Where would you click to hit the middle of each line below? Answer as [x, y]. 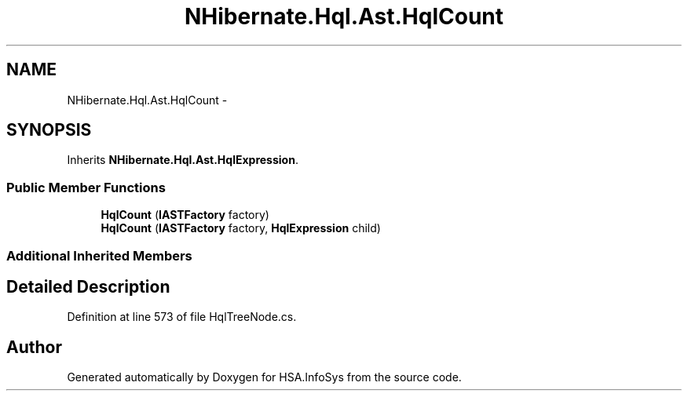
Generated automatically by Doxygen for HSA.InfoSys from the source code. [264, 377]
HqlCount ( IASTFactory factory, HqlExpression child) [241, 228]
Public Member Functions [86, 187]
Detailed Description [88, 286]
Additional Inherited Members [99, 255]
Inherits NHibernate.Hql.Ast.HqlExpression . [183, 160]
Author [34, 347]
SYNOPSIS [49, 130]
